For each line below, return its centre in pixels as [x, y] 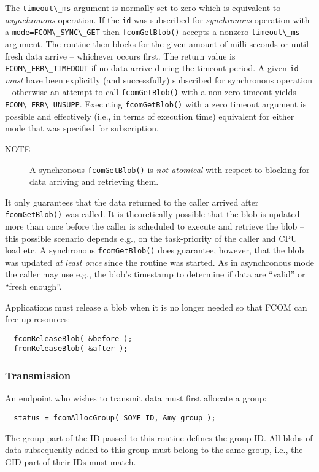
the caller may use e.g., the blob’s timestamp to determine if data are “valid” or [155, 274]
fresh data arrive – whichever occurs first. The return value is [120, 56]
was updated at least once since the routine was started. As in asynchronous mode [159, 262]
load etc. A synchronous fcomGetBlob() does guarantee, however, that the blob [155, 250]
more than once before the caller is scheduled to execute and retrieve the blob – [155, 226]
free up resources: [38, 319]
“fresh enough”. [33, 286]
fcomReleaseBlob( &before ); [73, 339]
